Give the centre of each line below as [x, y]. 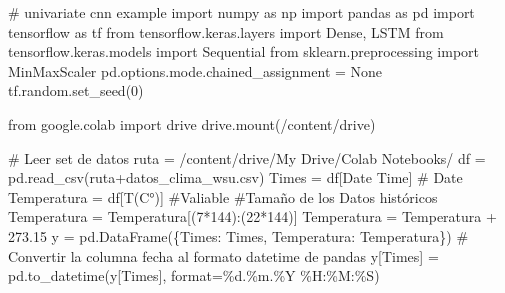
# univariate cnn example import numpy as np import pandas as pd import [241, 12]
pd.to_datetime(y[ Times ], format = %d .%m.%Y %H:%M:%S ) [194, 275]
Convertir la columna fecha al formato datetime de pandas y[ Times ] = [223, 255]
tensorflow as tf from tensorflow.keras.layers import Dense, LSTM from [226, 31]
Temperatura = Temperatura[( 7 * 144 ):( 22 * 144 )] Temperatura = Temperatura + [252, 216]
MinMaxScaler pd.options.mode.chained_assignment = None [195, 70]
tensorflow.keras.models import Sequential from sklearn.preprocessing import [244, 51]
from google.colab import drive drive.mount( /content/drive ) [192, 123]
